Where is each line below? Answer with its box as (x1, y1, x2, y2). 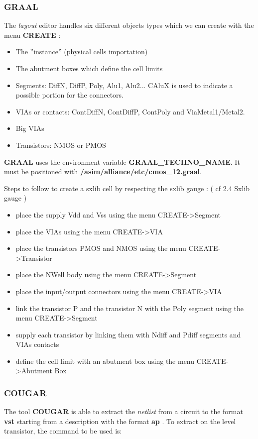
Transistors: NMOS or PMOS (15, 139, 106, 150)
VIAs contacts (15, 339, 59, 349)
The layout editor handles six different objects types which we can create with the (4, 20, 254, 30)
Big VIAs (15, 123, 44, 133)
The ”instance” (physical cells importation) (15, 46, 148, 57)
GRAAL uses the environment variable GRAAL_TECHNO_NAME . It (4, 156, 240, 167)
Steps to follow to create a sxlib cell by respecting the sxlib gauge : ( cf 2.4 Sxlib (4, 183, 250, 193)
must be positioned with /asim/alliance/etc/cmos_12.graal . (4, 166, 202, 177)
